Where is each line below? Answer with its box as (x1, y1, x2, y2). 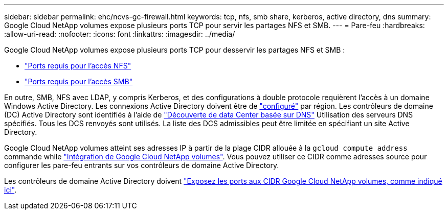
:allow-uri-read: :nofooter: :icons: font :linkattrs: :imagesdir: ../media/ (4, 30, 235, 38)
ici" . (4, 185, 17, 194)
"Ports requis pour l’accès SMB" (25, 77, 133, 86)
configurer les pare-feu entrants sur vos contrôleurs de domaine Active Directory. (4, 161, 279, 170)
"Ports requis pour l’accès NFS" (25, 61, 131, 70)
